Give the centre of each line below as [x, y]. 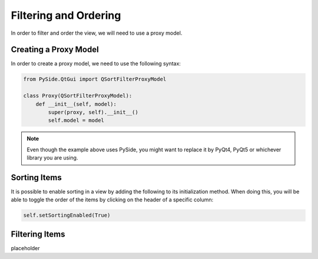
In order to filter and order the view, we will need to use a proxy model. [97, 33]
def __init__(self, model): [76, 104]
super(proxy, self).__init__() [93, 112]
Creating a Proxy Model [55, 50]
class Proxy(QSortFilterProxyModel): [78, 96]
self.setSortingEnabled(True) [67, 215]
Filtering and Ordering [66, 15]
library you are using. [52, 158]
